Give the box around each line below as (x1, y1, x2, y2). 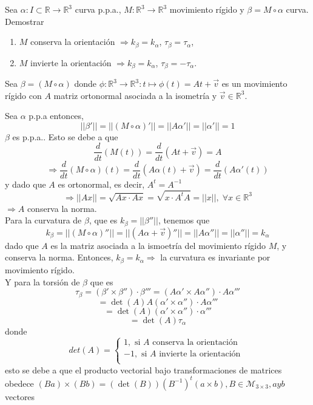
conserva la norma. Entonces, (5, 251, 113, 264)
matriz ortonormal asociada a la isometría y (53, 89, 217, 101)
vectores (5, 390, 35, 403)
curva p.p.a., (75, 3, 121, 15)
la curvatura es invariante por (160, 251, 271, 264)
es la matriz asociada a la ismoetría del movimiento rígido (50, 239, 266, 251)
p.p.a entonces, (29, 109, 84, 122)
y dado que (5, 177, 46, 190)
